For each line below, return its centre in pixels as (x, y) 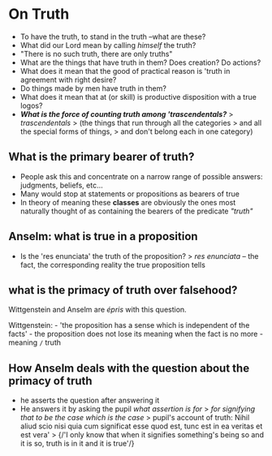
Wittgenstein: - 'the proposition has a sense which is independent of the (129, 325)
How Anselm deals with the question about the (129, 368)
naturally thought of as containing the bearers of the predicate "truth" (136, 211)
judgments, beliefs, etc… (61, 185)
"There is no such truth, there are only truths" (96, 54)
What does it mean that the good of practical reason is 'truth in (125, 71)
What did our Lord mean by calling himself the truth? (108, 45)
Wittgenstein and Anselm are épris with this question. (97, 310)
